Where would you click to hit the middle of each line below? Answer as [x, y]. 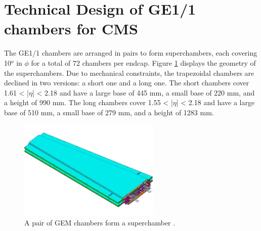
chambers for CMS [71, 29]
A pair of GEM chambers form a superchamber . [100, 222]
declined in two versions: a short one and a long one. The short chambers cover [127, 83]
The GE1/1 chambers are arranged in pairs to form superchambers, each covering [131, 53]
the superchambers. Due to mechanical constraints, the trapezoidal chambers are [129, 73]
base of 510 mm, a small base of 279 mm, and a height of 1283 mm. [109, 112]
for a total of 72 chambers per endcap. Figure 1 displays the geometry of [143, 62]
